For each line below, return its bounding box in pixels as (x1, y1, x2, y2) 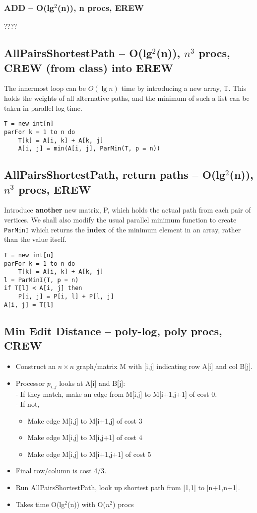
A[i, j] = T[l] (4, 301, 54, 308)
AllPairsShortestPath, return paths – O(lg (4, 167, 225, 182)
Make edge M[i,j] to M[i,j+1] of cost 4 (27, 432, 142, 442)
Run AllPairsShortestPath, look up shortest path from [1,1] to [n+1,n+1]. (15, 482, 240, 492)
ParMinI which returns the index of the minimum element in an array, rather (4, 224, 241, 234)
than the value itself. (4, 234, 67, 244)
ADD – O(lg (4, 1, 55, 13)
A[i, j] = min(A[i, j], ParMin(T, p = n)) (18, 145, 160, 152)
